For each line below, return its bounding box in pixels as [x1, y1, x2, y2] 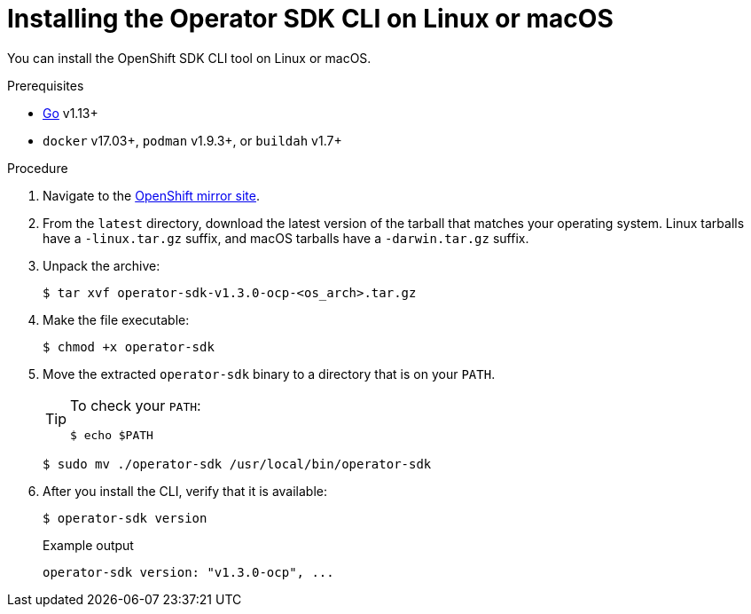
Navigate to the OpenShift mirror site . [43, 187, 260, 203]
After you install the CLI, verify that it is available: [43, 483, 328, 499]
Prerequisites [7, 77, 84, 93]
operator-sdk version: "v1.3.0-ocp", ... [43, 564, 334, 579]
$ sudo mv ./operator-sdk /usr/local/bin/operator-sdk [43, 456, 432, 471]
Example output [43, 537, 134, 553]
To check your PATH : [70, 396, 201, 414]
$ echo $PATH [70, 428, 153, 442]
